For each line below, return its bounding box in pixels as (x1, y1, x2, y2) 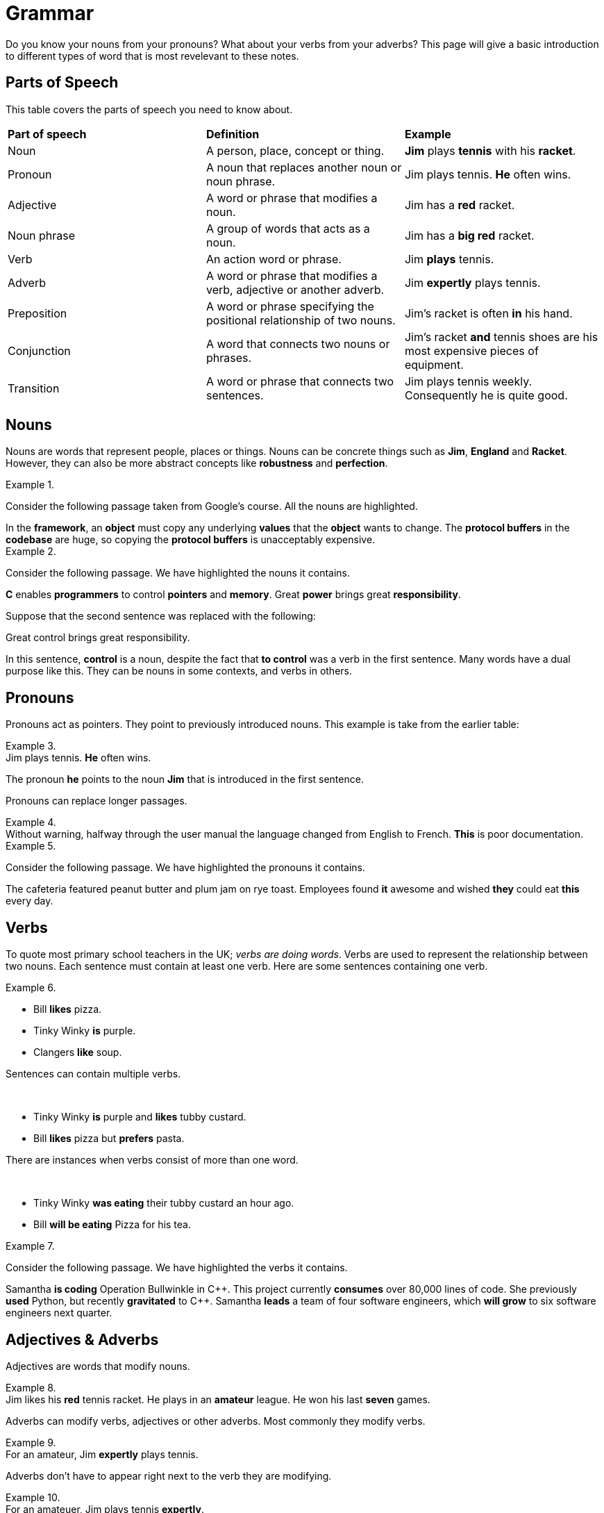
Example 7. (6, 1240, 55, 1252)
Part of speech (8, 126, 87, 141)
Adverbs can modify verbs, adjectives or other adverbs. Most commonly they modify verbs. (6, 1414, 426, 1427)
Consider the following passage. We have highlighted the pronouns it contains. (6, 861, 366, 874)
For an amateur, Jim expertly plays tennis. (6, 1448, 199, 1460)
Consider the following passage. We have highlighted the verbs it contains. (6, 1262, 348, 1274)
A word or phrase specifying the (205, 299, 374, 313)
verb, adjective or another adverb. (205, 282, 385, 297)
